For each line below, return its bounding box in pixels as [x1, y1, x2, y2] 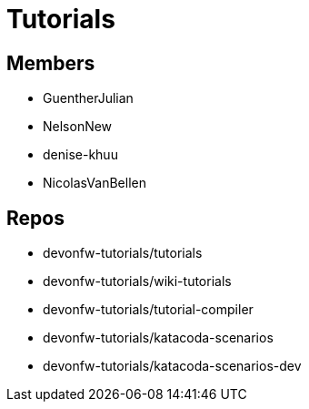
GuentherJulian [43, 90, 134, 107]
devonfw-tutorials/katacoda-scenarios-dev [43, 358, 302, 374]
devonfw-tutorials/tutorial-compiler [43, 302, 254, 318]
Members [6, 51, 95, 75]
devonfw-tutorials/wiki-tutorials [43, 273, 232, 290]
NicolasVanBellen [43, 175, 146, 191]
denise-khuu [43, 147, 118, 163]
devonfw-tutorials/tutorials [43, 245, 203, 261]
